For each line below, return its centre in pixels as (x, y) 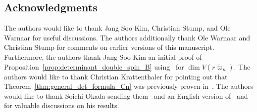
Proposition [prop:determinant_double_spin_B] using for (94, 66)
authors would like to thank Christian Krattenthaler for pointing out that (116, 76)
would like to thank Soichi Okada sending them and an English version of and (126, 95)
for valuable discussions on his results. (62, 105)
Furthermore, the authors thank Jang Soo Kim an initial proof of (103, 56)
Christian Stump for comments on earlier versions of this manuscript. (109, 47)
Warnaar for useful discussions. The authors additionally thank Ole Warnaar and (127, 37)
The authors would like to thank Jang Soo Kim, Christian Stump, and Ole (117, 28)
